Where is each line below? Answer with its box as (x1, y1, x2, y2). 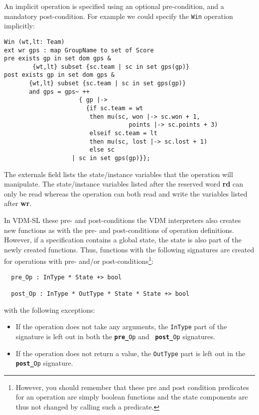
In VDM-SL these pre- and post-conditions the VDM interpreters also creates (4, 215, 241, 225)
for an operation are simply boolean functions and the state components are (15, 392, 248, 402)
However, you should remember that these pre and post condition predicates (15, 382, 249, 392)
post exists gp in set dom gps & (4, 71, 115, 79)
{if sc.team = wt (86, 105, 143, 112)
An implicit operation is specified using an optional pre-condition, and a (4, 1, 224, 11)
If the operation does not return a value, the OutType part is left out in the (15, 348, 246, 358)
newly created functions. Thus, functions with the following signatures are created (4, 244, 255, 254)
